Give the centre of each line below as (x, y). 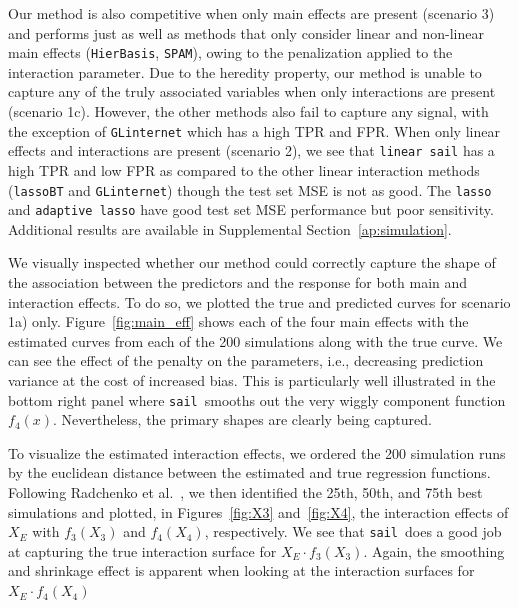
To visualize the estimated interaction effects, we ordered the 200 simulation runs (257, 452)
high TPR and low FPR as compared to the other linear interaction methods (244, 169)
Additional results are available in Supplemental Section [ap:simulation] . (230, 228)
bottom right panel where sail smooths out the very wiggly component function (257, 399)
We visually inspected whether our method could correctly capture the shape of (252, 262)
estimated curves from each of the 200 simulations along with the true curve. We (255, 340)
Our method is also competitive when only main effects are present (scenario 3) (251, 13)
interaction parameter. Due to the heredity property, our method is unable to (245, 71)
